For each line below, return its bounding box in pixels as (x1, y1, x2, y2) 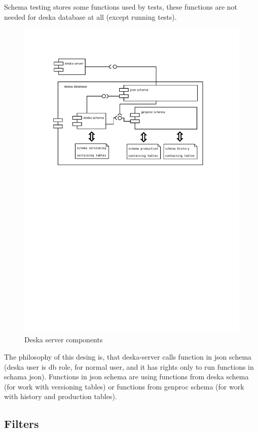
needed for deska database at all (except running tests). (4, 11, 177, 22)
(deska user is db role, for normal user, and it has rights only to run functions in (4, 361, 254, 372)
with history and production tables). (4, 391, 117, 402)
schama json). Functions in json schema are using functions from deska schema (4, 371, 249, 382)
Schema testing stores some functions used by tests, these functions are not (4, 2, 238, 12)
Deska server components (24, 334, 103, 345)
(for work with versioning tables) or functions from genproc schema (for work (4, 381, 244, 391)
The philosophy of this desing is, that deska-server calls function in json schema (4, 351, 252, 362)
